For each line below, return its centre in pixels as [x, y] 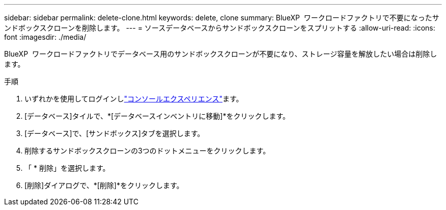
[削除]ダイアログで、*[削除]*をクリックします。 [104, 185]
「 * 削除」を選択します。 [67, 168]
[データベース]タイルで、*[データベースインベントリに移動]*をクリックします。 [157, 116]
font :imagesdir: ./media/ [45, 37]
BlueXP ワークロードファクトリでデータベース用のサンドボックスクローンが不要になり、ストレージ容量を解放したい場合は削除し [221, 54]
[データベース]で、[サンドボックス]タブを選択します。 [115, 133]
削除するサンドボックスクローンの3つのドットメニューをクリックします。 [147, 151]
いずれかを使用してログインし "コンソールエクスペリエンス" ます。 [134, 99]
